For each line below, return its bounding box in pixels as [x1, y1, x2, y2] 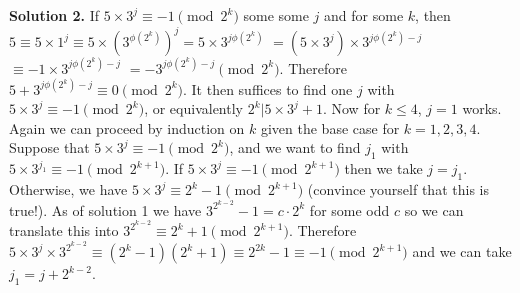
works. [462, 98, 502, 119]
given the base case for [260, 117, 400, 138]
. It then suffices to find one [182, 78, 353, 99]
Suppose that [9, 137, 90, 158]
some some [243, 5, 309, 25]
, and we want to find [229, 137, 361, 158]
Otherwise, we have [9, 179, 128, 200]
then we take [344, 158, 423, 179]
